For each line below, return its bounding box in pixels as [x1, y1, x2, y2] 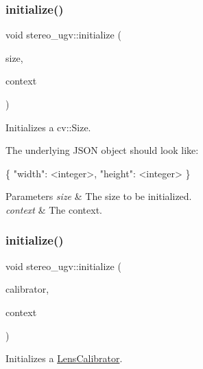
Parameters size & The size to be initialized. [5, 189, 192, 203]
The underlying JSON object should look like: [5, 143, 199, 157]
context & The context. [5, 202, 102, 216]
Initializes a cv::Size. [5, 120, 91, 134]
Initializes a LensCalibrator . [5, 351, 123, 366]
